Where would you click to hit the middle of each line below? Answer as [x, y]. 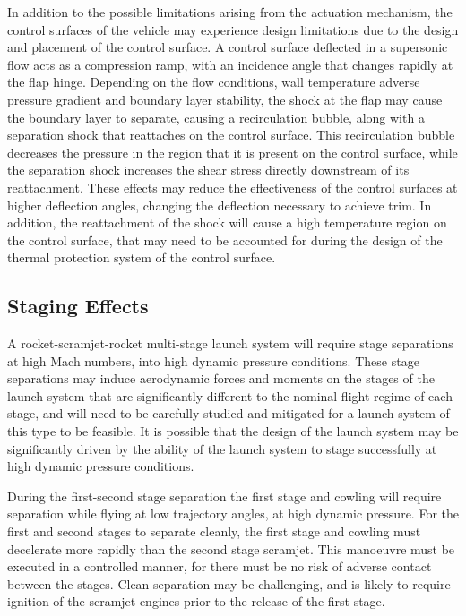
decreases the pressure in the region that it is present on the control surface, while [233, 152]
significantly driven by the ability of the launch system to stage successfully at [222, 448]
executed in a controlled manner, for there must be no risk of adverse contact [220, 566]
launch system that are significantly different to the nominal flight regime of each [230, 395]
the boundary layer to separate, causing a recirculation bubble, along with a [216, 117]
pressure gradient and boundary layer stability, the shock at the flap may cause [225, 99]
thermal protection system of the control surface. [142, 257]
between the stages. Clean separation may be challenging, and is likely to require [229, 583]
